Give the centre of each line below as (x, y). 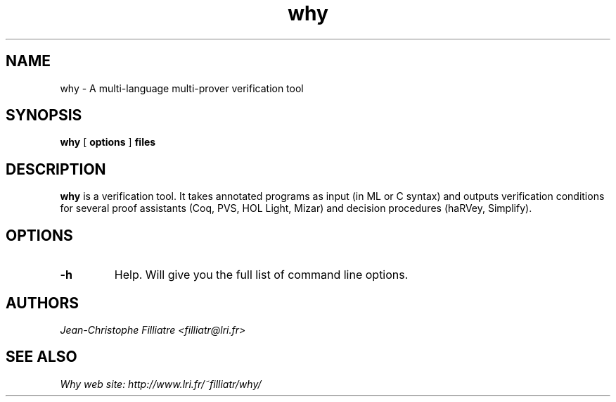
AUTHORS (43, 303)
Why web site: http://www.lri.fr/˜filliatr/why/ (161, 384)
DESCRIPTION (56, 169)
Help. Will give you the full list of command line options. (261, 275)
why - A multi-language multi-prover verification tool (182, 88)
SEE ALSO (41, 357)
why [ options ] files (108, 142)
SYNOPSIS (44, 115)
